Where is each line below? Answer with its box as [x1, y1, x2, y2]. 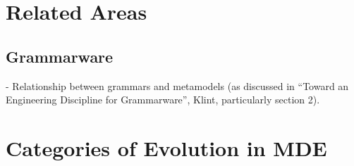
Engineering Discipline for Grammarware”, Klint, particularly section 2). [6, 92, 320, 107]
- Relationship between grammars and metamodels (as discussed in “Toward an [6, 78, 349, 93]
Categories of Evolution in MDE [6, 133, 327, 162]
